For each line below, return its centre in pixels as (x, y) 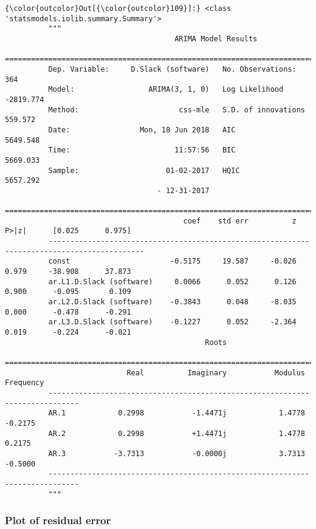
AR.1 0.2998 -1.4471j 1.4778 (177, 413)
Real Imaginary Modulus (216, 373)
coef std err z (240, 221)
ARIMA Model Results (216, 39)
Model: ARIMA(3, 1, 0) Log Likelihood (166, 90)
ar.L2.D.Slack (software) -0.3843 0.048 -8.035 (172, 302)
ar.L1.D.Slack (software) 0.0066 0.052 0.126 (172, 282)
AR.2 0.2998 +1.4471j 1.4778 (177, 433)
